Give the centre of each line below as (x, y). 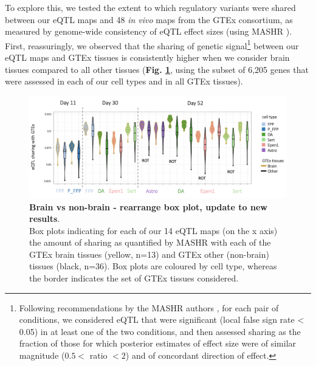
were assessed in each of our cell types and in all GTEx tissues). (124, 81)
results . (45, 219)
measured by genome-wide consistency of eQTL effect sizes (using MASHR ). (149, 31)
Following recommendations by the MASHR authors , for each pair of (149, 307)
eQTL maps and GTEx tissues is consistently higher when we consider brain (147, 57)
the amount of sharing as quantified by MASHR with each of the (150, 242)
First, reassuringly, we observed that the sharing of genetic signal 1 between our (152, 44)
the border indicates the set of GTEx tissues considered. (134, 278)
